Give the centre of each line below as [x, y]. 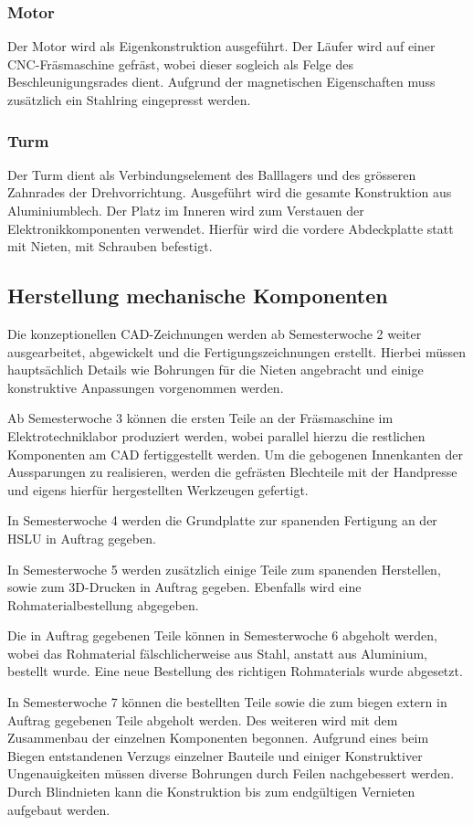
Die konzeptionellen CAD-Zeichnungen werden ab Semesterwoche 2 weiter [215, 333]
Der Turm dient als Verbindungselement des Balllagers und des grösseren [212, 174]
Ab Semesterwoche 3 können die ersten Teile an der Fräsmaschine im [200, 418]
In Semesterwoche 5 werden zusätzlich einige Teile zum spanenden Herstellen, [224, 569]
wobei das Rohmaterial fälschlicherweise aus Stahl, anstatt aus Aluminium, [218, 653]
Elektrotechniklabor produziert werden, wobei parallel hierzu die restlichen [216, 435]
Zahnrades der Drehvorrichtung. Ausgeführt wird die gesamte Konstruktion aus [230, 192]
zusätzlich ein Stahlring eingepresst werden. [129, 100]
